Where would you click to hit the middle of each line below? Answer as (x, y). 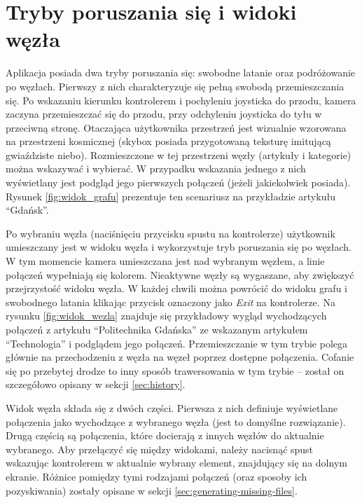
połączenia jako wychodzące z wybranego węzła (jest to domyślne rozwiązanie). (176, 421)
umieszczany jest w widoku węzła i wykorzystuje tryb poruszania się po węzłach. (179, 247)
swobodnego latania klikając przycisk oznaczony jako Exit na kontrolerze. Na (170, 302)
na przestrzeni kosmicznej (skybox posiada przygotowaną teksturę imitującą (168, 141)
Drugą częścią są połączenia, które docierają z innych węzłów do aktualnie (165, 435)
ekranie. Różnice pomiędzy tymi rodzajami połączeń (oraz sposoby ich (156, 476)
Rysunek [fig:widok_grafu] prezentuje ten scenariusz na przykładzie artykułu (170, 196)
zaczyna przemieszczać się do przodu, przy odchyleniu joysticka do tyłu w (164, 114)
